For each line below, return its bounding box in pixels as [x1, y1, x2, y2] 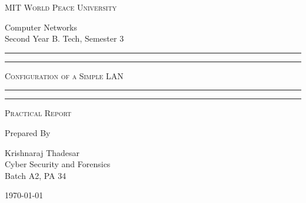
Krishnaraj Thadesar [5, 146, 80, 158]
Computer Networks [5, 21, 78, 33]
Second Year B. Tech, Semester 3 [5, 32, 124, 45]
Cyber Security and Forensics [5, 158, 111, 170]
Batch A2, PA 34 [5, 169, 66, 181]
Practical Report [5, 107, 72, 119]
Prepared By [5, 126, 51, 138]
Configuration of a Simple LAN [5, 69, 124, 82]
